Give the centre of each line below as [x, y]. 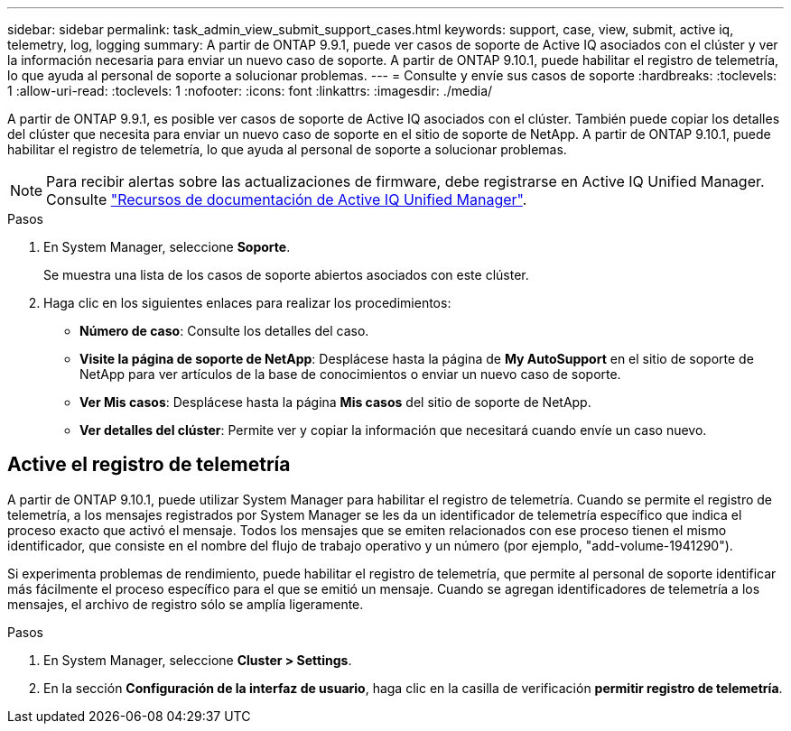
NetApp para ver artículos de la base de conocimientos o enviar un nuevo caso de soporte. [350, 374]
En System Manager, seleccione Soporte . [167, 247]
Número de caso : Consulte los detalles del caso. [224, 331]
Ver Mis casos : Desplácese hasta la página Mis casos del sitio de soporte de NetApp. [335, 402]
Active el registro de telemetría [149, 465]
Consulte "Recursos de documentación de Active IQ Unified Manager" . [287, 199]
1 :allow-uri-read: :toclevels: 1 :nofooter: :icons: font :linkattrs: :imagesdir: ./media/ [250, 91]
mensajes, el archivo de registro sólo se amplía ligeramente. [186, 604]
